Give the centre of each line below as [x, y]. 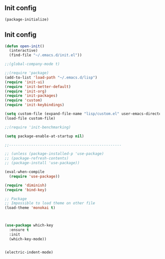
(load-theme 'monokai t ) [30, 208]
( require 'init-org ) [26, 91]
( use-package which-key [29, 226]
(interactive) [23, 51]
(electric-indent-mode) [29, 252]
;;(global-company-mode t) [32, 64]
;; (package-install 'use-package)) [42, 163]
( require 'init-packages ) [31, 96]
